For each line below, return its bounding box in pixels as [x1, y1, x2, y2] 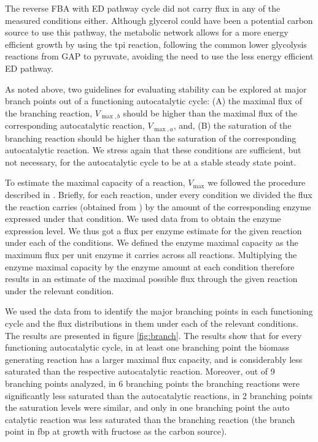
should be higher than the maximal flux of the [123, 106, 297, 119]
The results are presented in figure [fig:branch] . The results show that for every [5, 329, 302, 341]
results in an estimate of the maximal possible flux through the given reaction [5, 272, 298, 285]
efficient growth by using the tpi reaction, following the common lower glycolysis [5, 37, 307, 50]
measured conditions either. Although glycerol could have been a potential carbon [5, 13, 313, 26]
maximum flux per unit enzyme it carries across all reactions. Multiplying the [5, 248, 297, 261]
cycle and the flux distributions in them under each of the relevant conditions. [5, 316, 298, 329]
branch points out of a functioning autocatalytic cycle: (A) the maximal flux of [5, 94, 302, 107]
